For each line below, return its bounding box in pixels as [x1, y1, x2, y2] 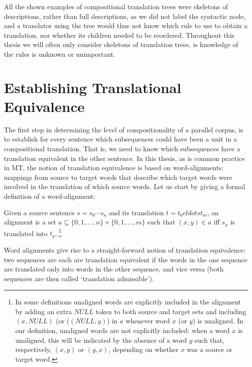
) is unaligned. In [192, 316, 244, 326]
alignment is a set [4, 217, 56, 227]
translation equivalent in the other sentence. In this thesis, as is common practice [4, 153, 245, 163]
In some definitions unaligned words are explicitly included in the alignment [15, 297, 241, 307]
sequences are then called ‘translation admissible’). [4, 273, 154, 283]
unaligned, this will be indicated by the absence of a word [15, 335, 187, 345]
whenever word [126, 316, 170, 326]
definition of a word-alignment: [4, 191, 95, 201]
